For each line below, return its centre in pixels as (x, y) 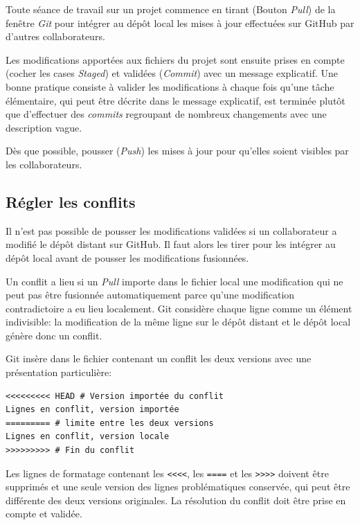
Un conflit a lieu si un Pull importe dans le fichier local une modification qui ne (174, 281)
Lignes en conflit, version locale (88, 437)
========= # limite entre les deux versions (110, 423)
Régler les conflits (71, 201)
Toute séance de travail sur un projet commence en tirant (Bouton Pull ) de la (171, 9)
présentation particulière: (59, 372)
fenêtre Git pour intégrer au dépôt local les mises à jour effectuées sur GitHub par (180, 23)
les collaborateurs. (44, 164)
